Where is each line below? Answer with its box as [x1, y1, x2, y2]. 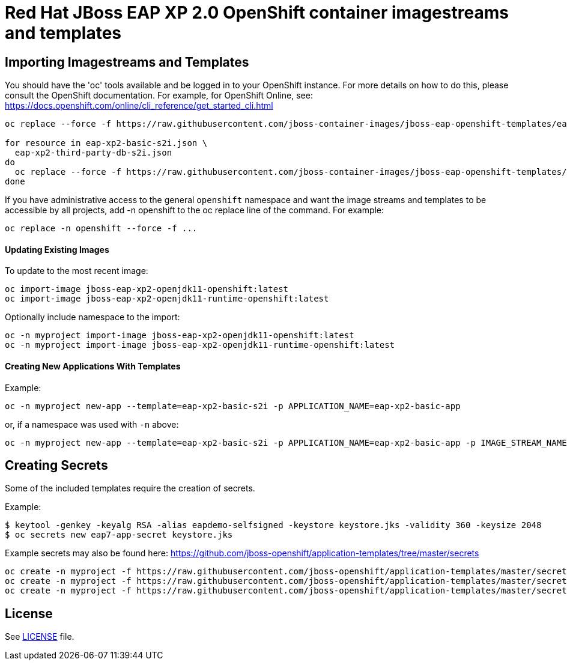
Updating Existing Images [5, 244, 109, 255]
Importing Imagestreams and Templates [5, 54, 249, 70]
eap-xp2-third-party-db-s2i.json [14, 148, 172, 158]
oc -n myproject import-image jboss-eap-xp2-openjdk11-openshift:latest [5, 330, 354, 341]
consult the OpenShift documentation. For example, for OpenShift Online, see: [5, 90, 313, 101]
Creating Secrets [5, 458, 108, 473]
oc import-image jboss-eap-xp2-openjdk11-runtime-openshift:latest [5, 294, 329, 304]
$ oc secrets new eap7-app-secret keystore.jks [5, 530, 233, 540]
